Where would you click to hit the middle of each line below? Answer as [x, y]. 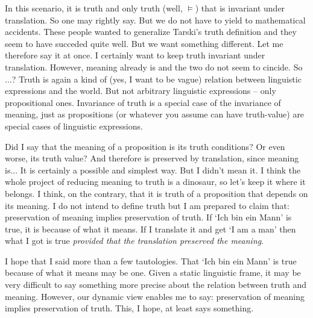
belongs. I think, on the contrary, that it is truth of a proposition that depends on [156, 193]
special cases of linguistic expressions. [74, 126]
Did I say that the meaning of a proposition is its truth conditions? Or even [145, 146]
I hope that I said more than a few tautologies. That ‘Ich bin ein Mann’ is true [151, 260]
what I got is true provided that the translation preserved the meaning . [134, 241]
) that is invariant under [240, 8]
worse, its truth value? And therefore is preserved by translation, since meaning [152, 158]
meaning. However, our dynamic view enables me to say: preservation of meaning [155, 296]
